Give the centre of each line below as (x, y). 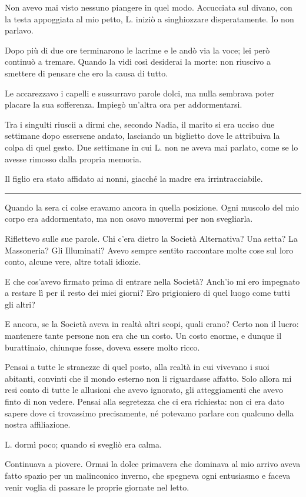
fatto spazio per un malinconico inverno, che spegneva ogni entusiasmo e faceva (148, 475)
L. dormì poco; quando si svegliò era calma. (83, 444)
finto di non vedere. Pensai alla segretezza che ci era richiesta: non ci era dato (145, 401)
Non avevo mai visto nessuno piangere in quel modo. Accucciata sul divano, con (149, 7)
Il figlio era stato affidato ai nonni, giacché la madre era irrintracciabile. (134, 179)
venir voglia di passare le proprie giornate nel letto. (97, 487)
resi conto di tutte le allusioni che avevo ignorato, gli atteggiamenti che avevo (144, 390)
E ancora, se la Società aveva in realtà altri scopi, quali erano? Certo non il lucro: (152, 324)
